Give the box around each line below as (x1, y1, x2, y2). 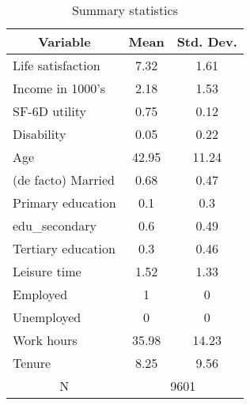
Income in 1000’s (13, 79, 105, 97)
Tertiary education (13, 239, 116, 257)
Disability (13, 125, 66, 143)
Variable (37, 32, 91, 51)
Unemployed (13, 308, 81, 326)
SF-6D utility (13, 102, 86, 120)
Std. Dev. (176, 32, 237, 51)
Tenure (13, 354, 51, 372)
